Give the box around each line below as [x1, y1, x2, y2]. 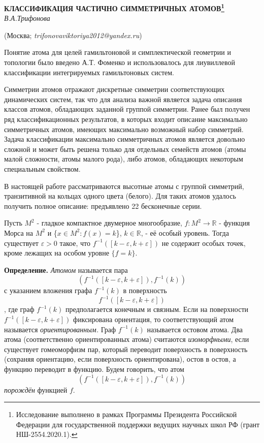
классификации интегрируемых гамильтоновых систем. [4, 67, 175, 77]
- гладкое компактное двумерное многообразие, [37, 217, 182, 228]
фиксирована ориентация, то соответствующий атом [73, 314, 234, 324]
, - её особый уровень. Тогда [141, 227, 229, 238]
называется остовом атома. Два [147, 324, 243, 334]
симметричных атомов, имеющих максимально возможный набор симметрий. [4, 123, 244, 134]
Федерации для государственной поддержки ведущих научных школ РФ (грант [16, 419, 260, 429]
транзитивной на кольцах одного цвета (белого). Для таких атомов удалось [4, 191, 236, 201]
